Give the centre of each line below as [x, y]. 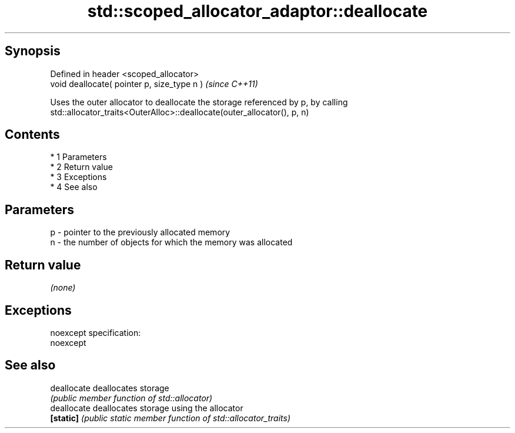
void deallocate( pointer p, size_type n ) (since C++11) [154, 84]
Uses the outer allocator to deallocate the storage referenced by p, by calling [199, 102]
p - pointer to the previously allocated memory [140, 232]
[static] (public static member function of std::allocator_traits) [170, 418]
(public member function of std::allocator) [131, 398]
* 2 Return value [81, 167]
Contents [32, 135]
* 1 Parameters [78, 157]
